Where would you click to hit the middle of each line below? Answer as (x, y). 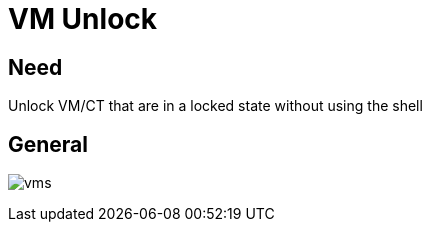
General (48, 144)
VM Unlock (83, 19)
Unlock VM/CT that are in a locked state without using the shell (215, 106)
